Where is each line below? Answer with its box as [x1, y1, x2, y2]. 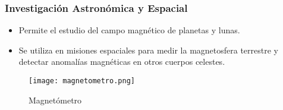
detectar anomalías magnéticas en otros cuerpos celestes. [18, 55, 225, 68]
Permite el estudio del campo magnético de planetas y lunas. [18, 24, 240, 36]
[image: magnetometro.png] [29, 77, 135, 85]
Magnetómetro [29, 93, 82, 106]
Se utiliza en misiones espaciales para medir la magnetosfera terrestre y [18, 43, 278, 56]
